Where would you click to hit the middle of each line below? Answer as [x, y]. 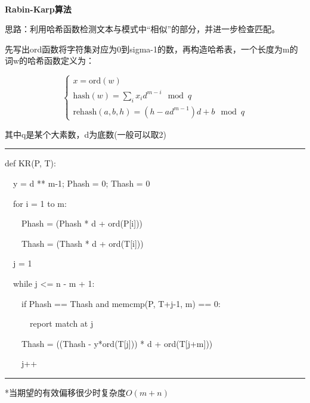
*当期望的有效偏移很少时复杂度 [65, 392]
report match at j [61, 323]
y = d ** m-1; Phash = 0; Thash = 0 [81, 183]
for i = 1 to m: [40, 203]
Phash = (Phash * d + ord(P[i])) [82, 223]
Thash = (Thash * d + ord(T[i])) [82, 243]
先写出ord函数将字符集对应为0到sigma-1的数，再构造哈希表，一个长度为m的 [151, 49]
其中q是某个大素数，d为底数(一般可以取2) [86, 134]
